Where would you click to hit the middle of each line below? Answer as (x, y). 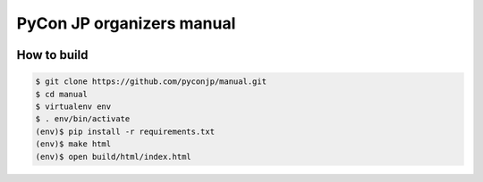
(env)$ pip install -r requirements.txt (125, 131)
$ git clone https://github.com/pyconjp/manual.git (151, 82)
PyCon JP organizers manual (126, 23)
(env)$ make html (73, 144)
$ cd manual (62, 94)
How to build (52, 55)
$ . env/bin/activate (83, 119)
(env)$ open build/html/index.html (113, 157)
